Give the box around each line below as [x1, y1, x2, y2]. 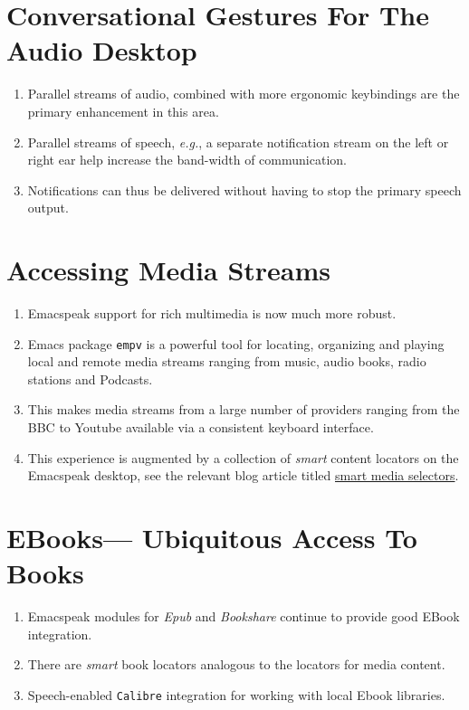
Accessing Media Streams [6, 251, 331, 289]
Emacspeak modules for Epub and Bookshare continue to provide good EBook [27, 607, 460, 626]
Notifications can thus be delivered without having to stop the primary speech [27, 180, 462, 199]
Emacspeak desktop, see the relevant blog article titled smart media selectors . [27, 466, 459, 485]
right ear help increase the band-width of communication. [27, 150, 347, 169]
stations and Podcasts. [27, 369, 153, 388]
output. [27, 198, 69, 217]
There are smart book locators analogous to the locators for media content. [27, 655, 445, 674]
